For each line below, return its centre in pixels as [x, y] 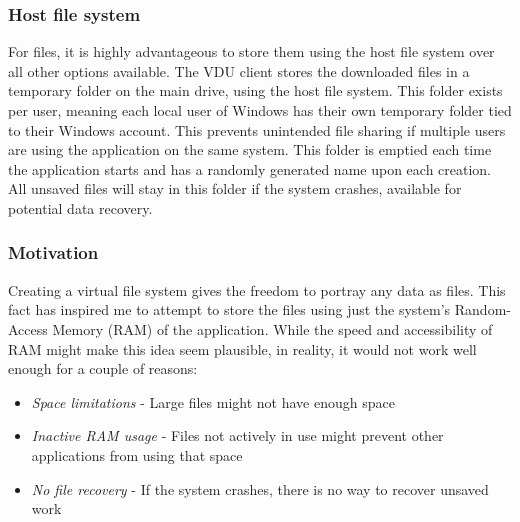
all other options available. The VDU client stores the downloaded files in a [239, 70]
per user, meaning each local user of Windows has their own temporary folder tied [260, 110]
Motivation [53, 252]
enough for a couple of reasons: [103, 368]
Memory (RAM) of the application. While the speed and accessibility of [272, 328]
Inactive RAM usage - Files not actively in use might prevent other [237, 435]
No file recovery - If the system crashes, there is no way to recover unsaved [260, 488]
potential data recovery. [80, 207]
